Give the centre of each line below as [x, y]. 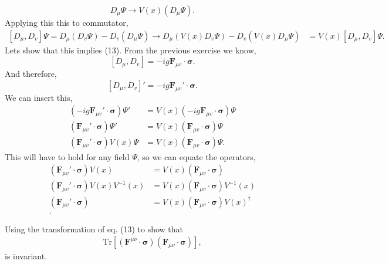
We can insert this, [39, 97]
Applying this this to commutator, [67, 22]
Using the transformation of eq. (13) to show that [94, 229]
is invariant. [26, 256]
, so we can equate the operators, [196, 156]
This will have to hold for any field [67, 156]
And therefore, [31, 74]
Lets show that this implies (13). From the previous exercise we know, [131, 50]
